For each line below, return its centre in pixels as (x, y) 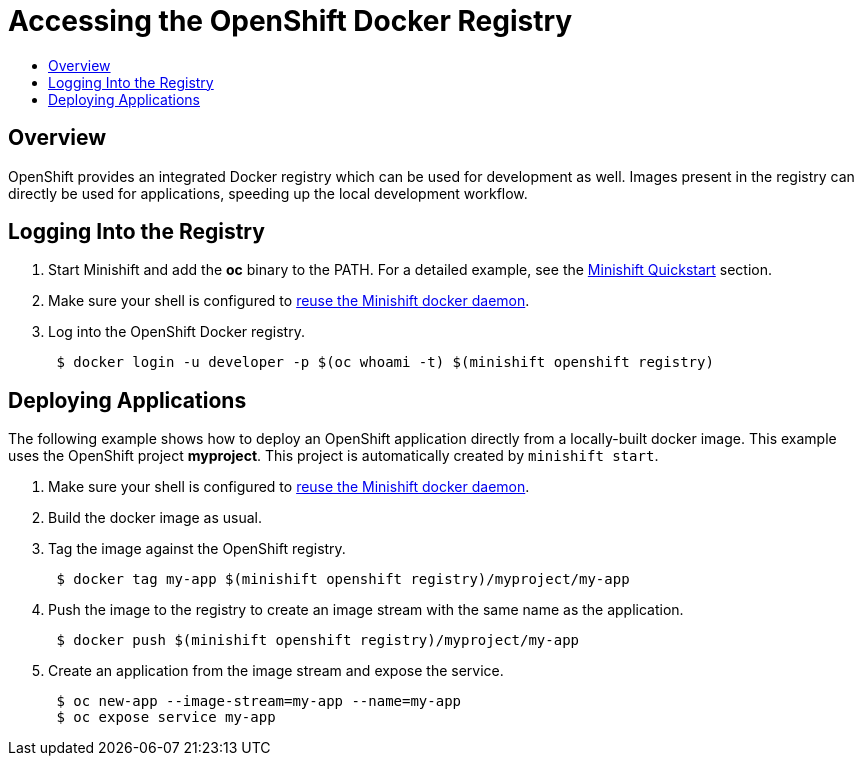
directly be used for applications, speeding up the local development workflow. (268, 193)
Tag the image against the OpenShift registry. (197, 549)
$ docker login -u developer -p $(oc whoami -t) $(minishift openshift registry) (385, 362)
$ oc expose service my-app (166, 717)
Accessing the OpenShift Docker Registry (290, 21)
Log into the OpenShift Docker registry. (176, 332)
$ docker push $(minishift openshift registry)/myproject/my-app (318, 640)
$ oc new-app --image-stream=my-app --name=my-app (259, 701)
